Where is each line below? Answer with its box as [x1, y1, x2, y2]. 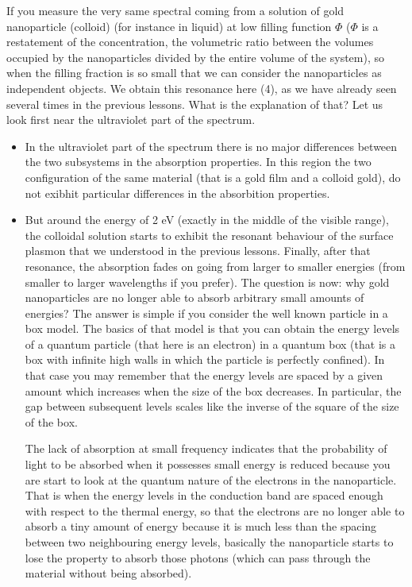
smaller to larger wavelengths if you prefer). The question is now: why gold [25, 273, 390, 290]
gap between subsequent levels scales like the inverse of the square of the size [25, 398, 399, 415]
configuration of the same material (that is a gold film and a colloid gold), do [25, 168, 401, 185]
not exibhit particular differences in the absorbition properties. [25, 184, 330, 201]
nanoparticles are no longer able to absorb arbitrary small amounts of [25, 289, 364, 306]
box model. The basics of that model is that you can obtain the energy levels [25, 320, 400, 337]
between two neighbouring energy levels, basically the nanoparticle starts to [25, 534, 394, 550]
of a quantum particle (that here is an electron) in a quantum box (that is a [25, 335, 395, 352]
